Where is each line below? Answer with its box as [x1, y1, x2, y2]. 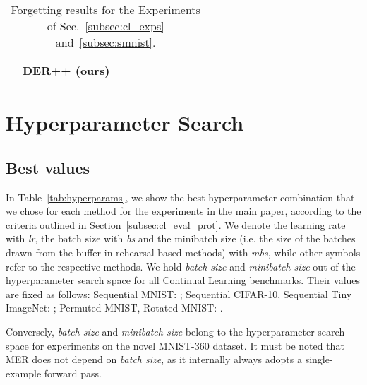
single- [305, 352, 333, 367]
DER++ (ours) [23, 62, 110, 78]
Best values [6, 156, 90, 178]
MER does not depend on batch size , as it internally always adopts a [6, 352, 302, 367]
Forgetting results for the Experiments [11, 1, 200, 18]
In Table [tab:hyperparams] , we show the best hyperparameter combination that [6, 189, 355, 204]
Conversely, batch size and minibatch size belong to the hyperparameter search [6, 324, 345, 338]
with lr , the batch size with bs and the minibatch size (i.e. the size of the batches [6, 231, 356, 246]
